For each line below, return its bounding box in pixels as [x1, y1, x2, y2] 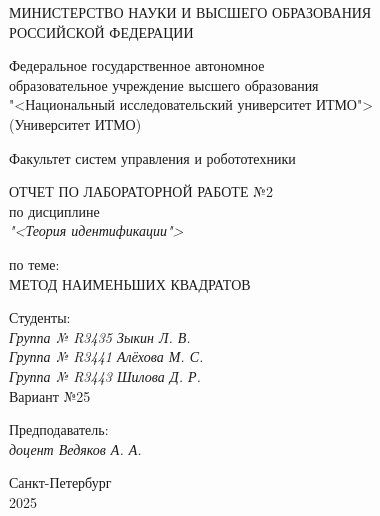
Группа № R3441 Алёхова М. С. [9, 346, 204, 367]
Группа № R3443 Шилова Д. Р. [9, 365, 201, 386]
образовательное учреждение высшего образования [9, 74, 319, 95]
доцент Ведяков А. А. [9, 438, 142, 459]
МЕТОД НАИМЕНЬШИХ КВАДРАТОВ [9, 273, 251, 294]
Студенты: [9, 307, 71, 328]
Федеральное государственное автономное [9, 55, 265, 76]
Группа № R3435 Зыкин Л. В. [9, 326, 191, 347]
